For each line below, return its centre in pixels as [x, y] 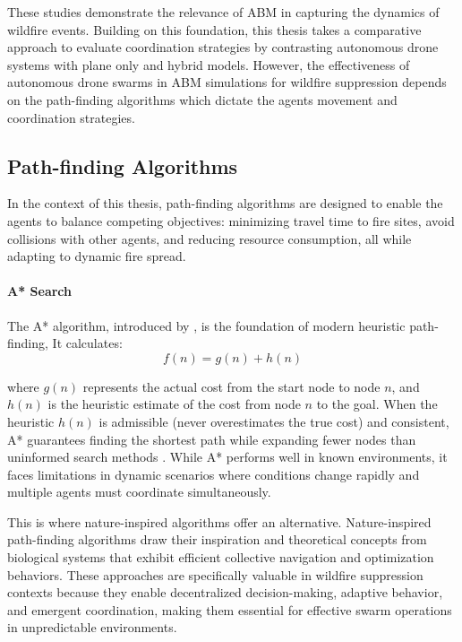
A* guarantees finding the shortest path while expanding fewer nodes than [212, 439]
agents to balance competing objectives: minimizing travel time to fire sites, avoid [231, 220]
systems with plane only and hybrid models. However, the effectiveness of [209, 64]
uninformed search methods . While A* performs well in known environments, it [227, 457]
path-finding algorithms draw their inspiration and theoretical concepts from [217, 539]
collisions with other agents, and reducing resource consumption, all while [210, 238]
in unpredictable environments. [92, 627]
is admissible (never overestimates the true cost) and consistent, [274, 421]
